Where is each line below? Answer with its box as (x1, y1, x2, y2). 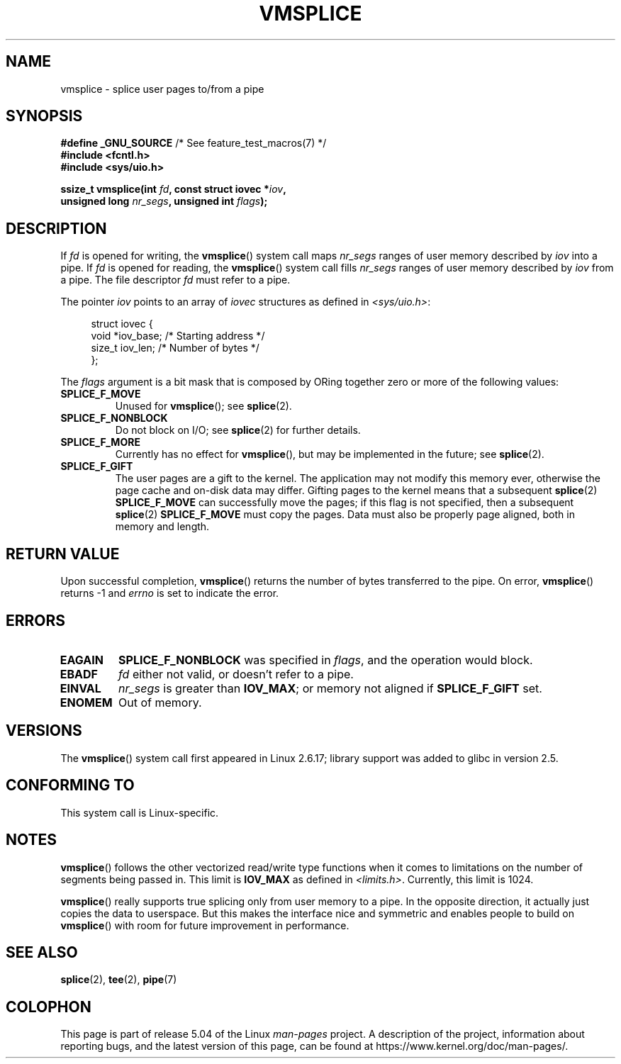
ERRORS (6, 611, 66, 629)
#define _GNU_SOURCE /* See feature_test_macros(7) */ (60, 137, 327, 150)
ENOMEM (60, 695, 113, 710)
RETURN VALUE (6, 544, 120, 563)
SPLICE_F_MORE (60, 436, 140, 449)
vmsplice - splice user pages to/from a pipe (60, 82, 264, 95)
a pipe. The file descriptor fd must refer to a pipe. (60, 274, 291, 286)
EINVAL (60, 681, 101, 695)
